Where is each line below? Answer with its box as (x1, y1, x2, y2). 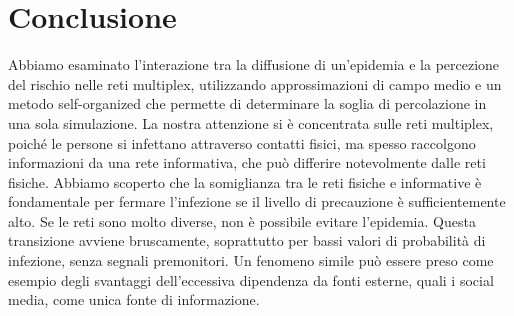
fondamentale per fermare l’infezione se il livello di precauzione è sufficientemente (8, 191, 506, 212)
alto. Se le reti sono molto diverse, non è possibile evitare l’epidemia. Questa (8, 210, 476, 231)
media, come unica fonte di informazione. (8, 289, 260, 310)
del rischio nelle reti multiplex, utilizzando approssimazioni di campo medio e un (8, 73, 502, 94)
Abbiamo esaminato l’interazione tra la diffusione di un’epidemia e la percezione (8, 54, 500, 75)
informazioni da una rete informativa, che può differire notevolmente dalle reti (8, 152, 486, 173)
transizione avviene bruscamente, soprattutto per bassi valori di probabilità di (8, 230, 486, 251)
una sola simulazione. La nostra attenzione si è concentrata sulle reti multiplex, (8, 112, 494, 133)
